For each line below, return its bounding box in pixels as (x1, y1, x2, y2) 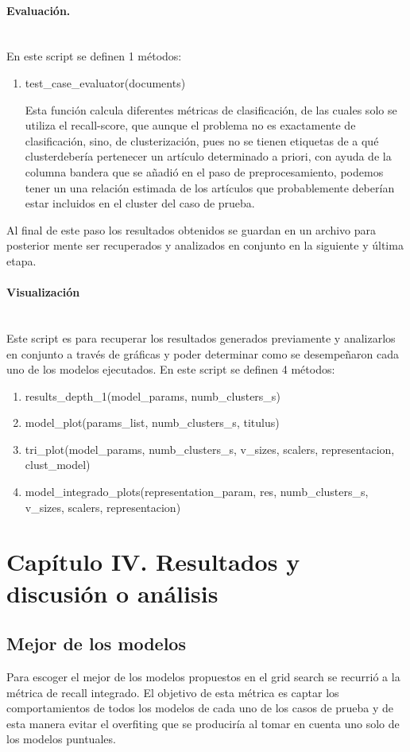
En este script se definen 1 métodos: (6, 48, 182, 64)
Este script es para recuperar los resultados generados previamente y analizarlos (6, 329, 396, 346)
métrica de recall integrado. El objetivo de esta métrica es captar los (6, 684, 339, 700)
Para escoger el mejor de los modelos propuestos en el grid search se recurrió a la (6, 669, 400, 685)
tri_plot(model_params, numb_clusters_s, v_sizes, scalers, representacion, (25, 440, 395, 457)
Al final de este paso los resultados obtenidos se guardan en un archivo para (6, 221, 377, 238)
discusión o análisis (6, 576, 219, 609)
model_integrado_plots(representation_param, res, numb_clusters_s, (25, 483, 369, 500)
